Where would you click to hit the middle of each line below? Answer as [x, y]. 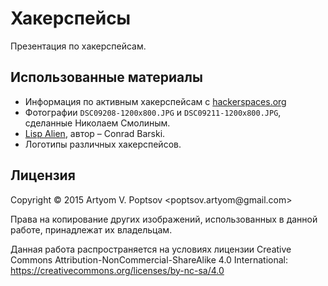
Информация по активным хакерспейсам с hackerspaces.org [155, 101]
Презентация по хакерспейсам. [78, 46]
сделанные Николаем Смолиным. [97, 123]
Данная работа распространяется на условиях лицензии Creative [151, 249]
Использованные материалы [106, 77]
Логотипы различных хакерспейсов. [103, 144]
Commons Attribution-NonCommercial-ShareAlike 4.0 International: [149, 259]
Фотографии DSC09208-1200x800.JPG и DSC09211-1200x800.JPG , [153, 112]
